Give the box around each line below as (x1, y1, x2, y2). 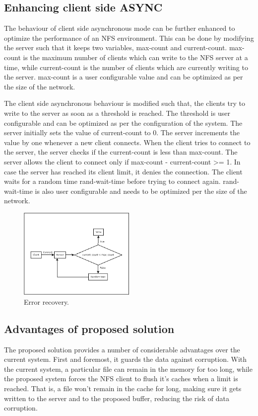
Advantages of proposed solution (4, 321, 175, 336)
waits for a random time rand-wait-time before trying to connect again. (4, 176, 221, 186)
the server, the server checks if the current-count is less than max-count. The (4, 147, 238, 157)
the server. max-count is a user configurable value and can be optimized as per (4, 72, 243, 82)
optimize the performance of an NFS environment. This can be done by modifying (4, 32, 254, 43)
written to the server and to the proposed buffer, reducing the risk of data (4, 393, 229, 403)
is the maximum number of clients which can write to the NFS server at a (23, 52, 248, 62)
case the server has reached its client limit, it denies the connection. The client (4, 166, 243, 176)
